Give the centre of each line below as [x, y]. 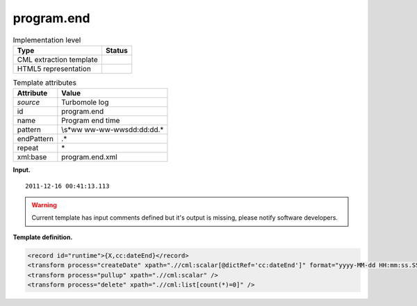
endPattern [35, 139]
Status [116, 50]
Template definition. [43, 237]
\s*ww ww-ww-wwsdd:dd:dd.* [113, 130]
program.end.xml [89, 157]
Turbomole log [85, 102]
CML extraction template [57, 59]
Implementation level [47, 40]
